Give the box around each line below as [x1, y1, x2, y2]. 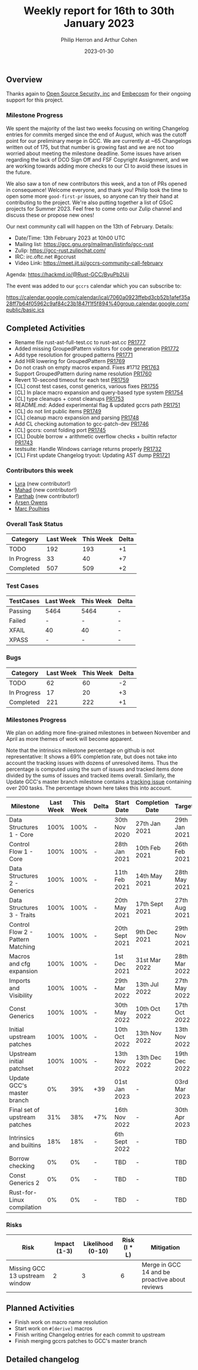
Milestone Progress [6, 111, 64, 119]
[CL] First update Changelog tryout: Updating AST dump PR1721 [14, 452, 170, 459]
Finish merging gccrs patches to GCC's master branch [14, 1338, 147, 1345]
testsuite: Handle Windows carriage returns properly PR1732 [14, 446, 162, 453]
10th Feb [135, 843, 161, 852]
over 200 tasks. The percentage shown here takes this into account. [6, 784, 172, 792]
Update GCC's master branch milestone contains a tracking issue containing [6, 778, 192, 785]
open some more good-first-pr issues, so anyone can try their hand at [6, 192, 179, 200]
